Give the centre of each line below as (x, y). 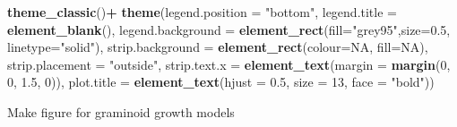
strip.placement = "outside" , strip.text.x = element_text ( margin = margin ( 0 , (229, 64)
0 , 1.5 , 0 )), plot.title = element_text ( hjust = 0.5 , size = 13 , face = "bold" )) (221, 82)
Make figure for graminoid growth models (121, 111)
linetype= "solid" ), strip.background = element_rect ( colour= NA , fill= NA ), (218, 47)
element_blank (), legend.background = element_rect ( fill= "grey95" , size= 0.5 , (229, 29)
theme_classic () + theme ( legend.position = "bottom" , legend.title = (202, 12)
